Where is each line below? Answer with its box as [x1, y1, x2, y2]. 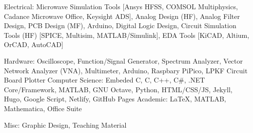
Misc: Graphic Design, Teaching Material [4, 119, 127, 130]
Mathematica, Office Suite [4, 103, 82, 113]
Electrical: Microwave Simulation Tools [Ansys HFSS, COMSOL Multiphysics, [4, 1, 238, 11]
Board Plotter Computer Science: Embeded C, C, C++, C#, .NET [4, 75, 205, 85]
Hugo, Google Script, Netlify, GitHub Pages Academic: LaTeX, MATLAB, [4, 94, 226, 104]
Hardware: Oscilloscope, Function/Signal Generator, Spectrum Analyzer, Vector [4, 55, 243, 66]
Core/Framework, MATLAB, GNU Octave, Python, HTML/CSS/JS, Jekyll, [4, 84, 233, 94]
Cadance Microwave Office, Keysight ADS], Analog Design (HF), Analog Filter [4, 11, 240, 21]
